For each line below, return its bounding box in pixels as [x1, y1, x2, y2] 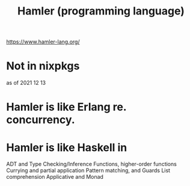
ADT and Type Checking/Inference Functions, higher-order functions [6, 161, 177, 168]
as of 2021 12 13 [6, 79, 46, 87]
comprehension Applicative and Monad [6, 173, 104, 181]
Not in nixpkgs [6, 59, 80, 73]
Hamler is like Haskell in [6, 140, 127, 154]
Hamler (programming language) [17, 4, 185, 18]
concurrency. [6, 113, 75, 127]
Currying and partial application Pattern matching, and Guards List [6, 167, 170, 174]
